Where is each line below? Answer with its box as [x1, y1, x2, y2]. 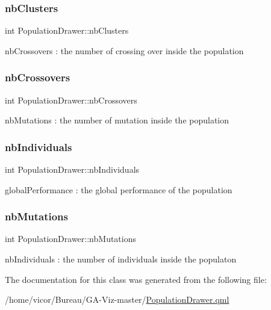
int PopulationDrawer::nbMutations [5, 232, 136, 245]
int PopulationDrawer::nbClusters [5, 24, 129, 37]
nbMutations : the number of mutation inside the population [5, 114, 229, 126]
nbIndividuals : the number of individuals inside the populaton [5, 253, 237, 265]
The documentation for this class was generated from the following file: [5, 273, 267, 285]
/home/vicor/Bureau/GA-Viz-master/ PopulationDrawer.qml [5, 293, 229, 306]
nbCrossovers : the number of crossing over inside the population [5, 44, 244, 57]
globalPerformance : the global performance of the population [5, 183, 232, 196]
